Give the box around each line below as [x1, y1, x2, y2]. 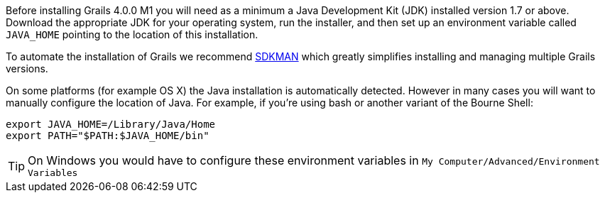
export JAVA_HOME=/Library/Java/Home [6, 119, 216, 130]
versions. [6, 62, 48, 75]
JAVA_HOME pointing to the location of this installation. [6, 28, 258, 40]
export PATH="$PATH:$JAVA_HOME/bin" [6, 130, 209, 141]
